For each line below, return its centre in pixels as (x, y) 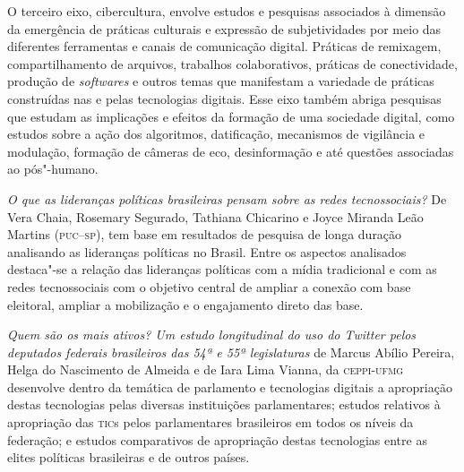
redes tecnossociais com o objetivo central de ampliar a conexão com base (209, 286)
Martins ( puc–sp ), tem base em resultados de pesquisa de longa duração (205, 234)
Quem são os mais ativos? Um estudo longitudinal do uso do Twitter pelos (212, 335)
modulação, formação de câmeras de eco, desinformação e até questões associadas (231, 151)
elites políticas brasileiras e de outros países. (129, 457)
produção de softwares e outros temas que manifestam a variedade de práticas (221, 81)
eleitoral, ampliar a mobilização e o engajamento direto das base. (185, 304)
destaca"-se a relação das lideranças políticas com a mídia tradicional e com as (222, 269)
